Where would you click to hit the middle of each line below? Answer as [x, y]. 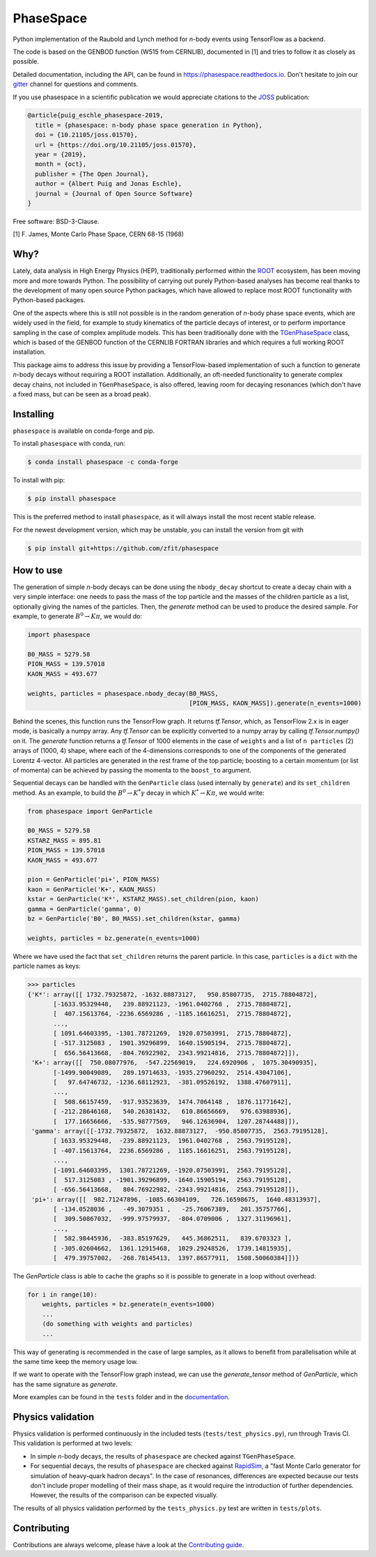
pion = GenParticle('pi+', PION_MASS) [94, 880]
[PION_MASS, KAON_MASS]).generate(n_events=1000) [275, 703]
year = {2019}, [61, 155]
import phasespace [59, 635]
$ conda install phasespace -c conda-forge [103, 462]
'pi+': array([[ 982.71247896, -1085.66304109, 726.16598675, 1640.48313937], [177, 1199]
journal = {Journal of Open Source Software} [114, 193]
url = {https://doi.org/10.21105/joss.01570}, [116, 144]
